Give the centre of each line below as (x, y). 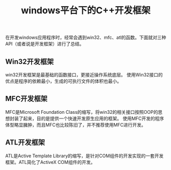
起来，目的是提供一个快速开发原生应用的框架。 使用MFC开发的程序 (93, 118)
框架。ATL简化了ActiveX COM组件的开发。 (50, 162)
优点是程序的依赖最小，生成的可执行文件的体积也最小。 (63, 81)
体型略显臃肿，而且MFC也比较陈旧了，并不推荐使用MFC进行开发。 (76, 125)
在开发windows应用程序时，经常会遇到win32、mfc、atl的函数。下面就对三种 (86, 38)
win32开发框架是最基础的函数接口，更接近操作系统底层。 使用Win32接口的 (84, 75)
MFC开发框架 (26, 99)
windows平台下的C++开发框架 (86, 10)
